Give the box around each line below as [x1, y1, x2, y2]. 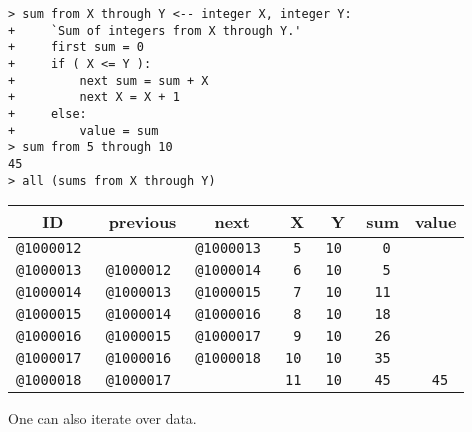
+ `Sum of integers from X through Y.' [8, 23, 302, 38]
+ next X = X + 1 [8, 90, 180, 105]
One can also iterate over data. [8, 408, 197, 429]
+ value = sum [8, 123, 159, 138]
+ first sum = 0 [8, 40, 145, 55]
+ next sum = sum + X [8, 73, 209, 88]
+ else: [8, 106, 87, 121]
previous [108, 210, 177, 234]
